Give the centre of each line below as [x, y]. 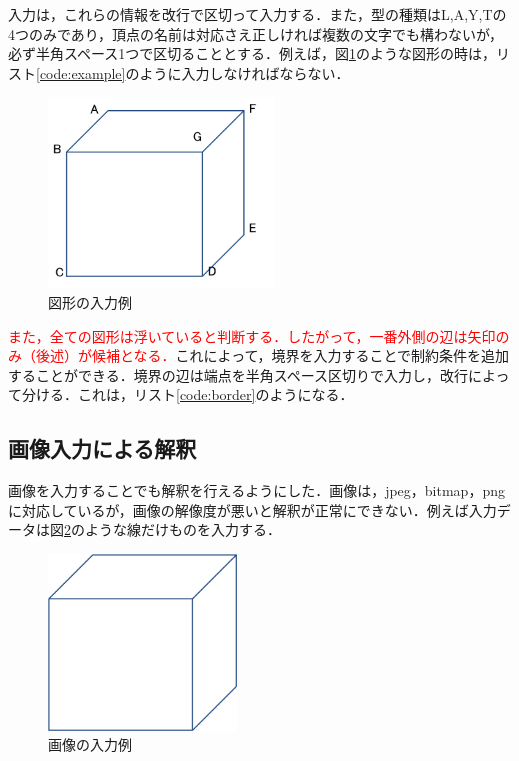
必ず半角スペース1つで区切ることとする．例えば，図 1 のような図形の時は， [252, 53]
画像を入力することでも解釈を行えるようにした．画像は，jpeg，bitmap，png [256, 490]
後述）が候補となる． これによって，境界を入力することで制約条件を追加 [272, 355]
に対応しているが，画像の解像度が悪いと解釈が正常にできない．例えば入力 [252, 509]
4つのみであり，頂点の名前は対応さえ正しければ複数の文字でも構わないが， [256, 33]
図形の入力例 [90, 302]
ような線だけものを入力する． [182, 529]
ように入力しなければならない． [244, 72]
